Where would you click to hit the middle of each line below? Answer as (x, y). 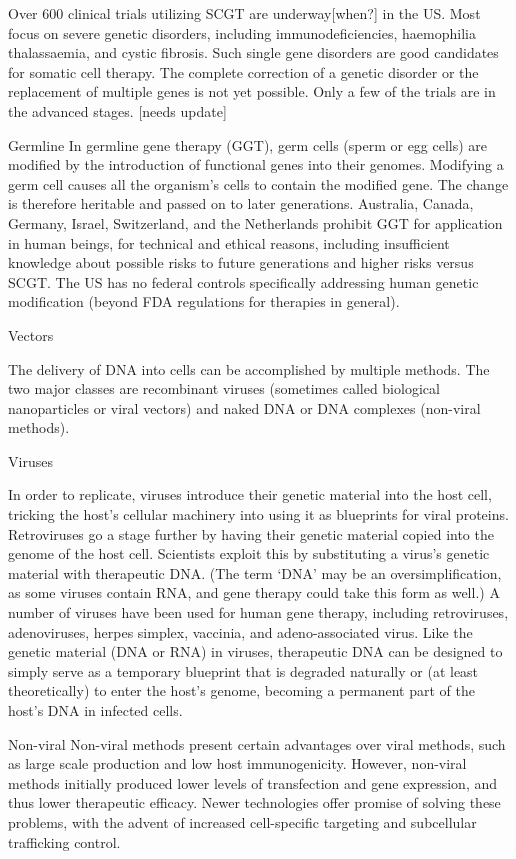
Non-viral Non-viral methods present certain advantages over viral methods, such (257, 743)
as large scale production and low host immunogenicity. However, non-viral (237, 763)
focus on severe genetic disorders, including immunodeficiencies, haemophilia (242, 32)
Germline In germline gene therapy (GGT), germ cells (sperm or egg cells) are (248, 144)
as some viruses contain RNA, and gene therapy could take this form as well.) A (254, 592)
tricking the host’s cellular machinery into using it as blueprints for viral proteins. (258, 514)
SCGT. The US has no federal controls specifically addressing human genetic (243, 281)
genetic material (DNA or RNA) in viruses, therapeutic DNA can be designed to (255, 651)
